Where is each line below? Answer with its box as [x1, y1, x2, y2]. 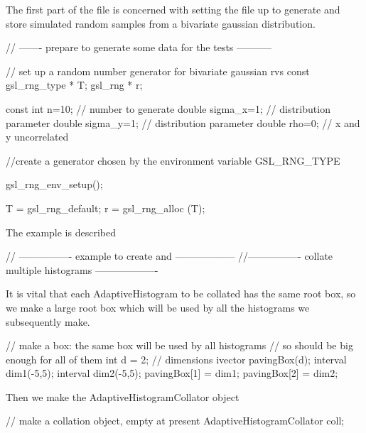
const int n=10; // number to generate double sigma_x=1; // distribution [6, 101, 330, 116]
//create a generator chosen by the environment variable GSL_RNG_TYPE [6, 153, 340, 168]
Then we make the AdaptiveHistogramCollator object [6, 389, 239, 404]
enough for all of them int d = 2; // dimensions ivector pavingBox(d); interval [6, 351, 347, 366]
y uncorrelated [6, 129, 69, 144]
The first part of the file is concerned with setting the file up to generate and [6, 2, 340, 16]
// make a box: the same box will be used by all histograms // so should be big [6, 338, 353, 353]
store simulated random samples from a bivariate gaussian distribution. [6, 16, 316, 31]
